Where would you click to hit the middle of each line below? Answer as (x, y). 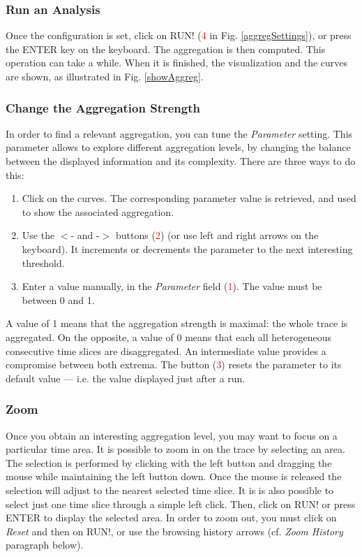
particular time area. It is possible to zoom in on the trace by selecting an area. (175, 449)
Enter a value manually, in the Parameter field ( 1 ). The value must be (172, 286)
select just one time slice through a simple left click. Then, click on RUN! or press (181, 504)
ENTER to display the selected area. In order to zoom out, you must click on (171, 518)
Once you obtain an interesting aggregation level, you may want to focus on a (172, 435)
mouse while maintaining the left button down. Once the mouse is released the (174, 476)
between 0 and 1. (58, 299)
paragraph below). (45, 545)
